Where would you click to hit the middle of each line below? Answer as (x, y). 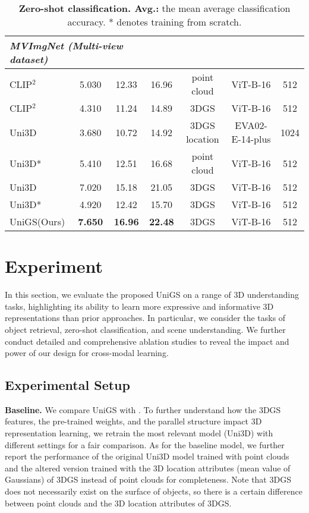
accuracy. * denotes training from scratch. (154, 22)
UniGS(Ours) (37, 221)
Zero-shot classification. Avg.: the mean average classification (154, 8)
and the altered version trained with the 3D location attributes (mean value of (148, 468)
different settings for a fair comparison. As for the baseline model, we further (145, 444)
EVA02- (251, 125)
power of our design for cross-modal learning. (87, 353)
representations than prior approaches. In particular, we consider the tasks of (145, 318)
